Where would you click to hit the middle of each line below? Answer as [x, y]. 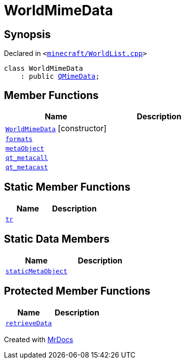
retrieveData [29, 323]
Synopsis [27, 34]
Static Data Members [57, 239]
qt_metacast [27, 167]
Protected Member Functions [77, 291]
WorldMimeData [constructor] [56, 129]
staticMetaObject [37, 271]
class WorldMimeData [44, 69]
